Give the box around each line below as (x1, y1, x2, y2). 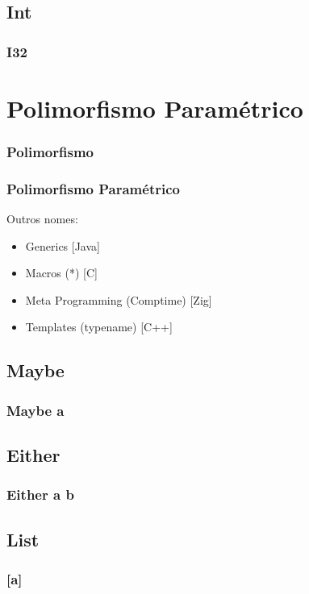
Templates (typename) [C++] (25, 318, 173, 335)
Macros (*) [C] (25, 264, 98, 281)
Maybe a (6, 400, 65, 420)
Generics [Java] (25, 237, 100, 254)
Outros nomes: (6, 210, 78, 227)
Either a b (6, 484, 74, 505)
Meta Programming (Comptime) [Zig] (25, 291, 212, 308)
